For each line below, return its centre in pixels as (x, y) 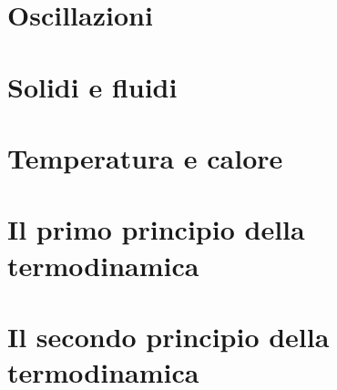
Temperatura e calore (145, 157)
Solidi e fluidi (92, 86)
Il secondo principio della (168, 336)
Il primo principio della (156, 229)
